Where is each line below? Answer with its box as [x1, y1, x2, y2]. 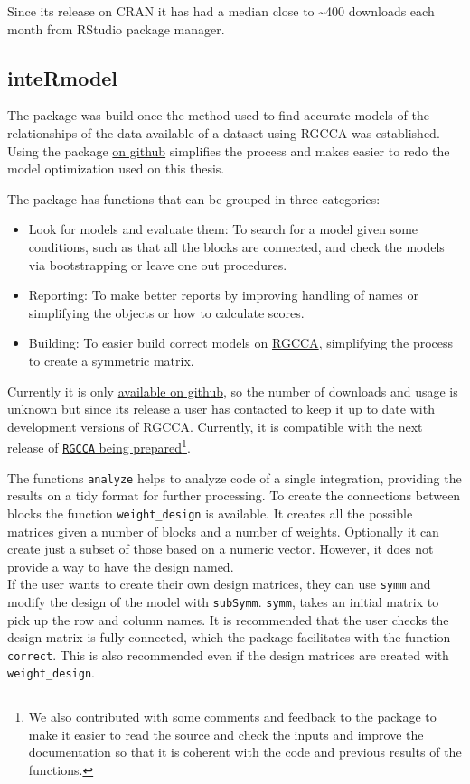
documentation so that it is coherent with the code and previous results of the [28, 742, 462, 761]
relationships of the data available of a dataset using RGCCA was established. [7, 123, 440, 142]
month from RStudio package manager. [7, 19, 225, 38]
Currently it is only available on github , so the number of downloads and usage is [7, 381, 458, 400]
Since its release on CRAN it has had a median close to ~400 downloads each [7, 2, 435, 20]
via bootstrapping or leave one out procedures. [28, 255, 287, 274]
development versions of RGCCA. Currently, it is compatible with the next [7, 416, 423, 435]
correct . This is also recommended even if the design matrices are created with [7, 645, 449, 664]
